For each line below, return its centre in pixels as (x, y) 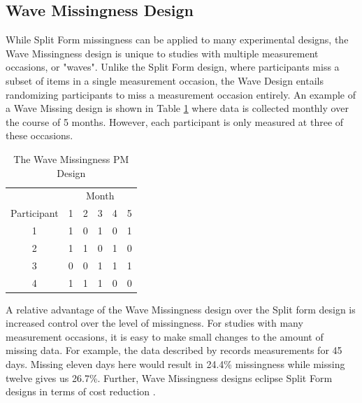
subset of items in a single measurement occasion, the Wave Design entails (165, 80)
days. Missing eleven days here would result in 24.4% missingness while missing (175, 364)
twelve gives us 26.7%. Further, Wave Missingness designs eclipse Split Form (169, 377)
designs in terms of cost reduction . (81, 391)
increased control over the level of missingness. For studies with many (154, 323)
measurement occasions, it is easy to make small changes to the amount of (165, 336)
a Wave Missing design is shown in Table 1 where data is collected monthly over (177, 108)
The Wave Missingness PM (71, 158)
